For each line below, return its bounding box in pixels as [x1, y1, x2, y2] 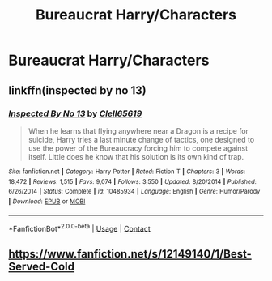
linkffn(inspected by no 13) [8, 83, 147, 97]
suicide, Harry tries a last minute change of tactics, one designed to [28, 134, 255, 144]
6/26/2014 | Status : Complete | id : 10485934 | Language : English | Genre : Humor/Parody [8, 188, 261, 196]
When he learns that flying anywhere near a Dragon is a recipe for [28, 126, 249, 135]
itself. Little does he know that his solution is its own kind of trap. [28, 151, 244, 161]
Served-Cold [8, 259, 75, 273]
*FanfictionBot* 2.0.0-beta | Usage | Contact [8, 222, 151, 233]
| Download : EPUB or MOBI [8, 197, 86, 206]
